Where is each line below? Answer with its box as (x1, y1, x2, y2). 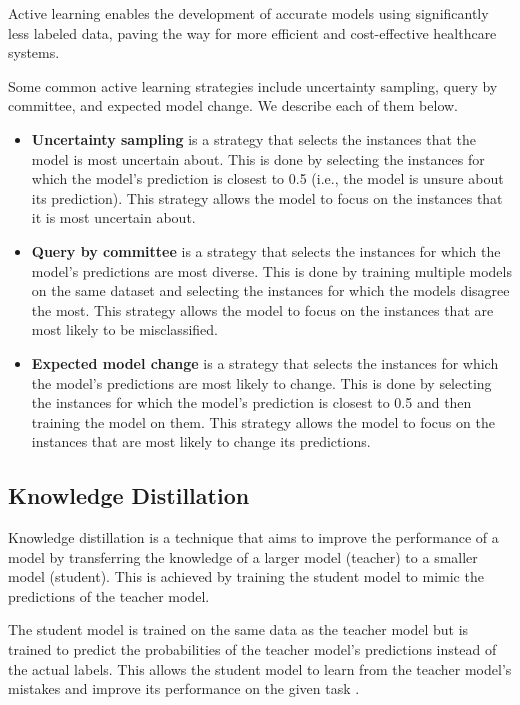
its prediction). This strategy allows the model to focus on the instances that (31, 187, 503, 208)
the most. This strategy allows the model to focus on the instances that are (31, 299, 494, 320)
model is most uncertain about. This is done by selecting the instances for (31, 148, 485, 169)
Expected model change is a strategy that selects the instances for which (31, 352, 499, 373)
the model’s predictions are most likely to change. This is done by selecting (31, 372, 492, 393)
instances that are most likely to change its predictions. (31, 431, 371, 452)
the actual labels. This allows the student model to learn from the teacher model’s (8, 658, 512, 679)
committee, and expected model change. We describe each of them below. (8, 95, 459, 116)
